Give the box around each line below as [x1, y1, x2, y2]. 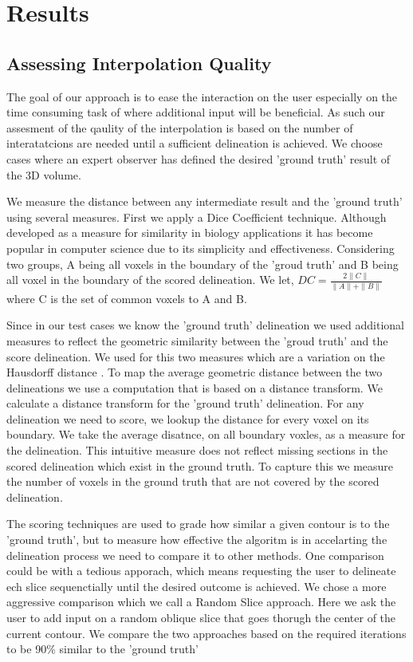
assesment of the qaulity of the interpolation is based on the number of [6, 119, 353, 136]
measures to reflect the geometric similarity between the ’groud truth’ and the [6, 332, 388, 349]
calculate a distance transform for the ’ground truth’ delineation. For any [6, 395, 364, 412]
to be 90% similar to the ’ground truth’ [6, 640, 199, 657]
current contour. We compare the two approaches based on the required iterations [6, 625, 407, 641]
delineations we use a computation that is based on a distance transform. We [6, 379, 383, 396]
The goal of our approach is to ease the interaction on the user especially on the [6, 88, 398, 104]
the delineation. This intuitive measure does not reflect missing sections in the [6, 442, 388, 459]
